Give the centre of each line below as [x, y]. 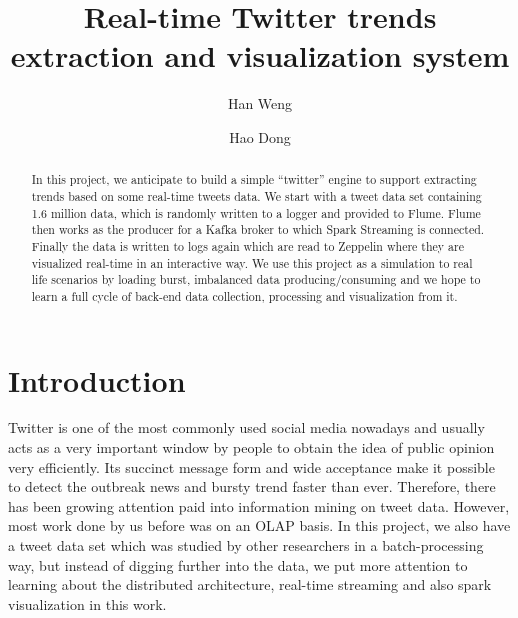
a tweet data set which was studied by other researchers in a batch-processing [246, 545]
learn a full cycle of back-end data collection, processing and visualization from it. [244, 295]
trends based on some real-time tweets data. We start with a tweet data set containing [256, 195]
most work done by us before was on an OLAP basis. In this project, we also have [259, 525]
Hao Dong [260, 136]
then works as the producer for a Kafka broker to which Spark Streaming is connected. [258, 229]
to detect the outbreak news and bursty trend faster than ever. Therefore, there [252, 486]
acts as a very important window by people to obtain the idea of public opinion [251, 447]
